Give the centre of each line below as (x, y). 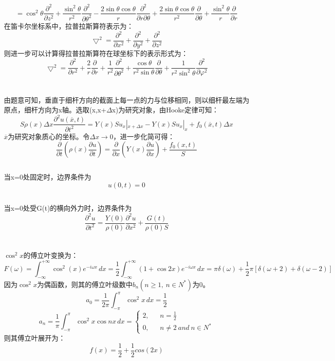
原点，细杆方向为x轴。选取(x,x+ (55, 109)
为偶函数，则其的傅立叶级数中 (85, 284)
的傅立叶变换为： (51, 255)
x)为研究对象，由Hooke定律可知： (166, 109)
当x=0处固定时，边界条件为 (48, 177)
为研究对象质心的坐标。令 (49, 136)
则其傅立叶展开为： (35, 338)
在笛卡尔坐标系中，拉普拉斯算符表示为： (69, 26)
